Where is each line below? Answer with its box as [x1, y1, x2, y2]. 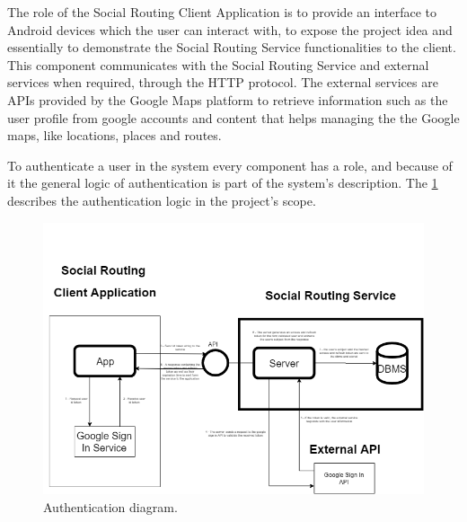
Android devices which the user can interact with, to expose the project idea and [7, 20, 453, 39]
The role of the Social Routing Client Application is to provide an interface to [7, 3, 436, 21]
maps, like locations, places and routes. [7, 126, 222, 145]
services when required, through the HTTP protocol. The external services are [7, 73, 438, 92]
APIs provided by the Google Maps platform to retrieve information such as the [7, 90, 448, 109]
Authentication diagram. [43, 497, 178, 516]
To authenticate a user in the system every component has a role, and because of [7, 155, 453, 174]
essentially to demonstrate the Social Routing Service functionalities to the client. [7, 38, 456, 57]
